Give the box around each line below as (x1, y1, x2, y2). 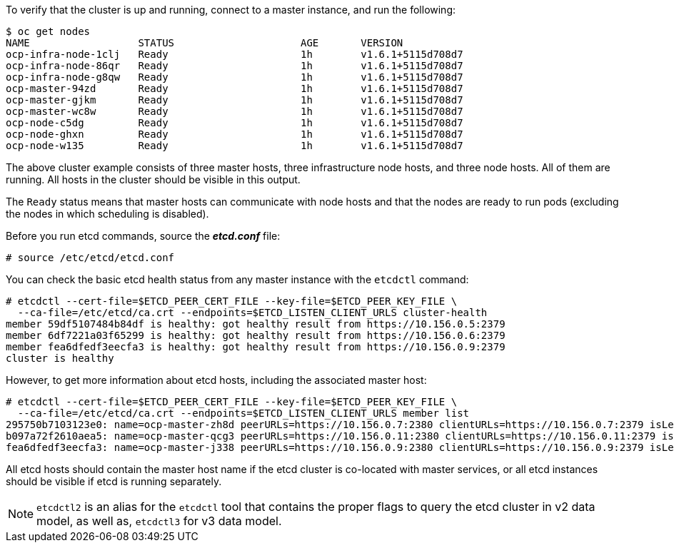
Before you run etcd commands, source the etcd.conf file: (6, 230, 281, 242)
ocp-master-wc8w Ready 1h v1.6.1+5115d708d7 (6, 106, 463, 117)
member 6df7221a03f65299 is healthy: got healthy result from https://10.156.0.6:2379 (6, 330, 505, 341)
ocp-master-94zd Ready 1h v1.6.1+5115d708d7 (6, 83, 463, 94)
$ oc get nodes (6, 26, 91, 37)
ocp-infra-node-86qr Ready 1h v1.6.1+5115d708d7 (6, 60, 463, 71)
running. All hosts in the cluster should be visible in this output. (6, 173, 301, 186)
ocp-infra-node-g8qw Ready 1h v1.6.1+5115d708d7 (6, 71, 463, 83)
